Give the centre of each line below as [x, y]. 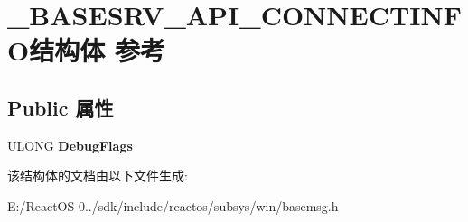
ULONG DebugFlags [70, 145]
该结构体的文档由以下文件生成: [98, 176]
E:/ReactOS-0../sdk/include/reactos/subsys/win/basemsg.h [173, 205]
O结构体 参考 [86, 50]
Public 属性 [61, 107]
